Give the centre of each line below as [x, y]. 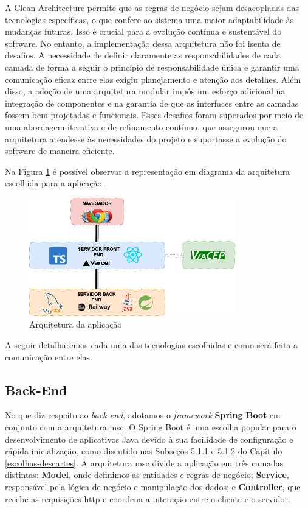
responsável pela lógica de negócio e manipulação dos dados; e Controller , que [153, 486]
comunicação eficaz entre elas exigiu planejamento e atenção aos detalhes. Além [153, 79]
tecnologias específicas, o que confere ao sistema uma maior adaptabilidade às [149, 19]
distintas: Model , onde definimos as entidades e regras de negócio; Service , [147, 475]
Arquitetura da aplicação [76, 324]
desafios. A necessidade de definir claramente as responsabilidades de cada [143, 55]
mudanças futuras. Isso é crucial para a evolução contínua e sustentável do [143, 31]
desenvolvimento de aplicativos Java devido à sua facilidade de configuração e [149, 439]
